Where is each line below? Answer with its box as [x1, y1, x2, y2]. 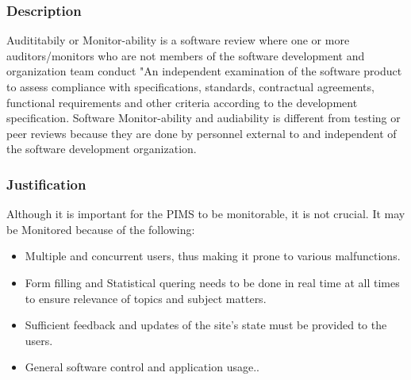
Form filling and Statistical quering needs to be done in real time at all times [25, 274, 400, 290]
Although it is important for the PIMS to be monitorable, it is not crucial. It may [6, 205, 405, 222]
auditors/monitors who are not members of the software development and [6, 47, 365, 63]
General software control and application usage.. [25, 359, 259, 375]
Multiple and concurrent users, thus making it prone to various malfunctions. [25, 248, 401, 264]
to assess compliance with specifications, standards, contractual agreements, [6, 79, 375, 94]
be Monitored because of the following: [6, 221, 195, 237]
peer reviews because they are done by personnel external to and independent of [6, 125, 397, 141]
